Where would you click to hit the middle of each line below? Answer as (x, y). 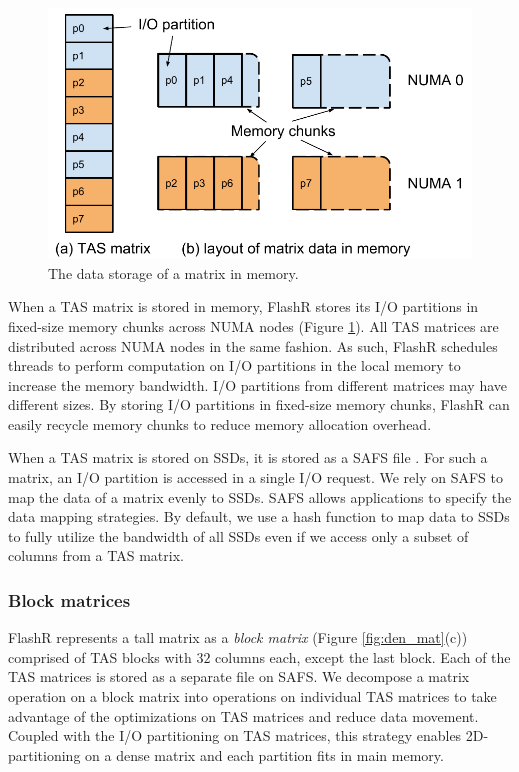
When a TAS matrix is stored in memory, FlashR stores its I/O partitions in (243, 306)
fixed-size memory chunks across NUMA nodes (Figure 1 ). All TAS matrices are (253, 325)
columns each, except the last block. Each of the (363, 656)
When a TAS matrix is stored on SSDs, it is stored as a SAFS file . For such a (248, 457)
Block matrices (69, 599)
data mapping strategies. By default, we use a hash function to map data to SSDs (259, 516)
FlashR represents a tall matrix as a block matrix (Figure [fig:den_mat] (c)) (238, 637)
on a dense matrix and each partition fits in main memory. (264, 754)
